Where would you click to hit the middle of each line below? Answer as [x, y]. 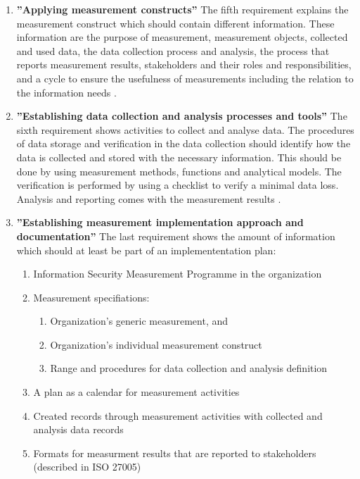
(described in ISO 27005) [87, 467]
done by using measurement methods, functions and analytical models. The [179, 171]
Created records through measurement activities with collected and [178, 415]
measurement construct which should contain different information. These [175, 23]
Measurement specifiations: [91, 297]
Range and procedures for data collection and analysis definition [189, 368]
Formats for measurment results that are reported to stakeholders [175, 453]
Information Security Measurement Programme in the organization [178, 274]
